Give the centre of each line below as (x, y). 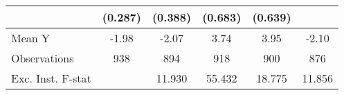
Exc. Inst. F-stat (51, 78)
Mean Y (31, 38)
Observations (43, 58)
